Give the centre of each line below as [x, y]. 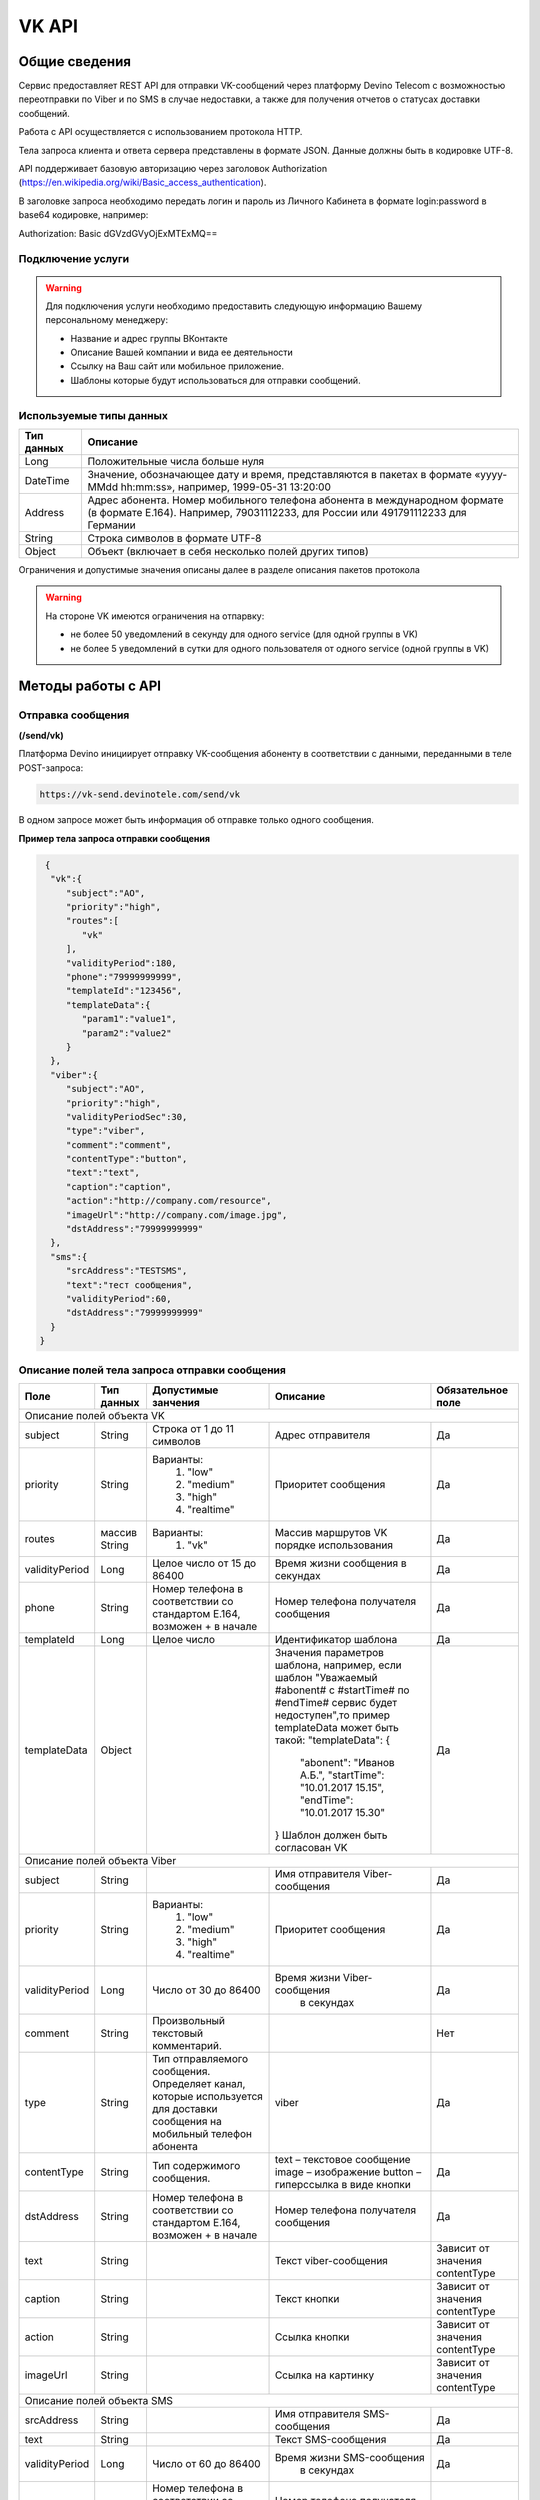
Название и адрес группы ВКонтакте [149, 338]
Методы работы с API [90, 686]
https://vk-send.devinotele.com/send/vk [139, 794]
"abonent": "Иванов [347, 1762]
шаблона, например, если [338, 1665]
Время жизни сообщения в [340, 1563]
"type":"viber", [105, 1131]
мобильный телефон [201, 2133]
